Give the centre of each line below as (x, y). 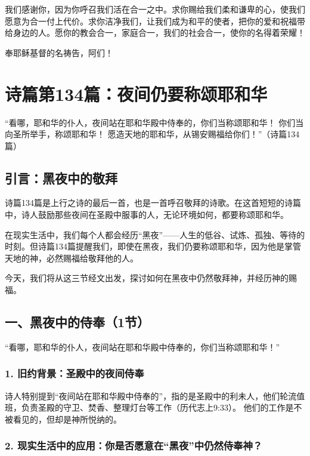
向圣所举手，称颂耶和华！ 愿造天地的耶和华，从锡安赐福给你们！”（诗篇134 (152, 134)
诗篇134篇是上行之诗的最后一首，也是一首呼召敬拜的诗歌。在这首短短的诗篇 (153, 203)
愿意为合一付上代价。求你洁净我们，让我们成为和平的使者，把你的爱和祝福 (151, 21)
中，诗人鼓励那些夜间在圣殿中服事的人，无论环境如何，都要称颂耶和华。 (147, 215)
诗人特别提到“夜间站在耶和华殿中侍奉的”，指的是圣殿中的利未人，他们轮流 (151, 395)
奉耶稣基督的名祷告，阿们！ (59, 52)
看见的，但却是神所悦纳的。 (67, 419)
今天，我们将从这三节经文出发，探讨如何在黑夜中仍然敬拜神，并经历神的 (147, 278)
